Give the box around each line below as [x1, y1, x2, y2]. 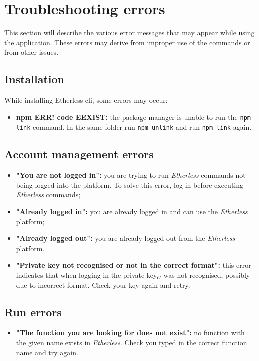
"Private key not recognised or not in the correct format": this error [16, 260, 251, 270]
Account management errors [4, 146, 154, 162]
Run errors [4, 304, 62, 319]
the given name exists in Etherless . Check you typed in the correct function [16, 337, 247, 347]
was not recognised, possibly [163, 269, 250, 280]
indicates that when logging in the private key [16, 269, 157, 280]
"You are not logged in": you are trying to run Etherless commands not [16, 170, 246, 180]
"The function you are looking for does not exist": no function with [16, 327, 245, 338]
